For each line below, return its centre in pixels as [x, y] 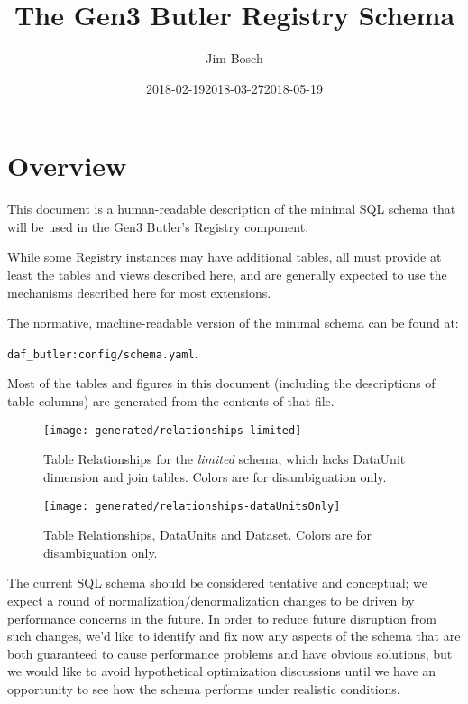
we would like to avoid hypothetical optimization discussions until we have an [222, 671]
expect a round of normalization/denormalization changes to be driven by [211, 600]
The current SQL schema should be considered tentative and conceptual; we [218, 583]
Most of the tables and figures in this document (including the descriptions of [221, 383]
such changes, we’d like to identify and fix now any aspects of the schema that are [234, 636]
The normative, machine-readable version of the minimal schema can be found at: [233, 323]
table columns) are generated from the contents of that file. [171, 401]
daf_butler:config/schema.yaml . [103, 352]
